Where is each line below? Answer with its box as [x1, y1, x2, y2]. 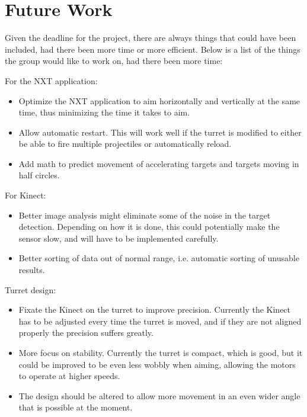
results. [18, 264, 45, 276]
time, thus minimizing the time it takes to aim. [18, 106, 190, 118]
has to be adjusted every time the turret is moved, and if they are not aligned [18, 315, 302, 327]
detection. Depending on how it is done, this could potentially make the [18, 220, 280, 233]
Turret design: [5, 283, 56, 296]
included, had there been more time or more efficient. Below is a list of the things [5, 43, 300, 55]
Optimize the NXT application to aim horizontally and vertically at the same [18, 94, 300, 107]
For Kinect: [5, 189, 46, 201]
